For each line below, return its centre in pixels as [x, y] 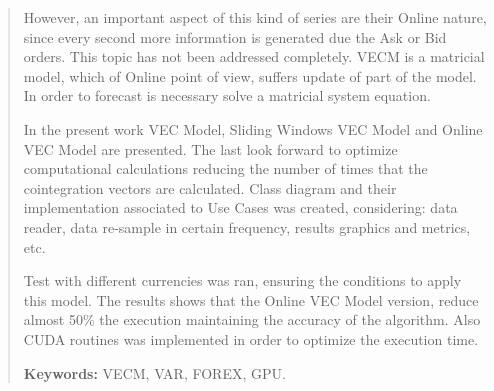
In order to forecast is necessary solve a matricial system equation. [227, 95]
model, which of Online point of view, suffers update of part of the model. [250, 75]
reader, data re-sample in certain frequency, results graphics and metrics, [247, 226]
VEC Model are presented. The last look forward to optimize [210, 148]
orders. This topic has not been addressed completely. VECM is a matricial [254, 56]
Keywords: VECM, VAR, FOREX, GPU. [154, 372]
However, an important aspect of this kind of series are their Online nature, [255, 17]
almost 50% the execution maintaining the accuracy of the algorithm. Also [252, 319]
